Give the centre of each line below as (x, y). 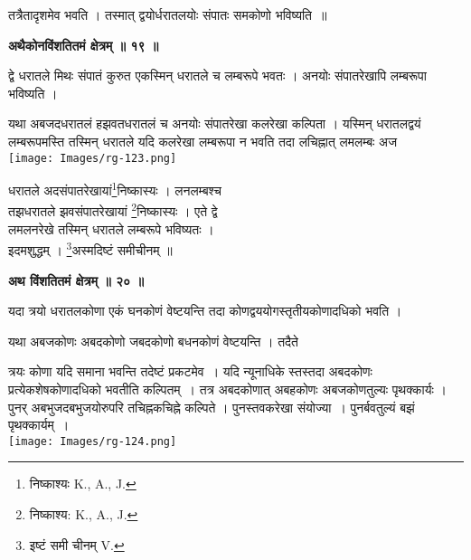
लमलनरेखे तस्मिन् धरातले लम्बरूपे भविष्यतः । (111, 228)
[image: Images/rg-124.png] (93, 441)
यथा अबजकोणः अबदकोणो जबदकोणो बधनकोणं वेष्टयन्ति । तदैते (153, 341)
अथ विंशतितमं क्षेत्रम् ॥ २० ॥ (76, 280)
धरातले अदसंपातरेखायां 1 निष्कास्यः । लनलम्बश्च (115, 189)
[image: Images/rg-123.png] (93, 158)
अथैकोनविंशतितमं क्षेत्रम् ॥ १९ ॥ (84, 45)
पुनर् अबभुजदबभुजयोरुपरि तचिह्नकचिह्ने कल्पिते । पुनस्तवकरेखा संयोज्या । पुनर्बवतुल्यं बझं (212, 407)
